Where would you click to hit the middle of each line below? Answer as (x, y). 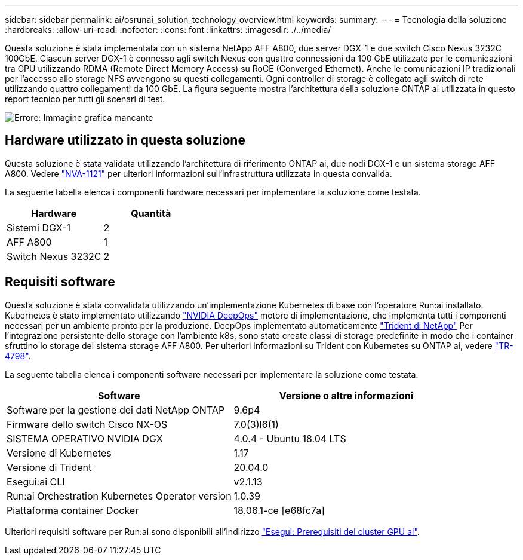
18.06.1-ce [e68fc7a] (279, 510)
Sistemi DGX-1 (39, 227)
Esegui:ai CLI (36, 481)
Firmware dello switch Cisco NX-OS (87, 424)
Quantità (151, 213)
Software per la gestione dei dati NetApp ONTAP (116, 410)
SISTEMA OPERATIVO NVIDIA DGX (85, 438)
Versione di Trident (49, 467)
